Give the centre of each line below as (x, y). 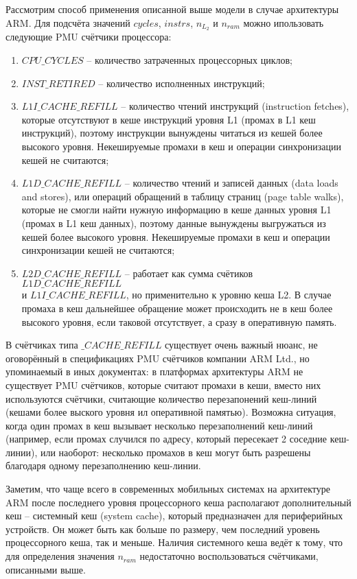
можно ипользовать (284, 22)
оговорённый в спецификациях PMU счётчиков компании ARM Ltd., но (158, 358)
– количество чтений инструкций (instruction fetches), (235, 106)
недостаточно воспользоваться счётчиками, (229, 556)
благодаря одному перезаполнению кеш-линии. (103, 465)
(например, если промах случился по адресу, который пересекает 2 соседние (166, 439)
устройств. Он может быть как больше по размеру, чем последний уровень (163, 529)
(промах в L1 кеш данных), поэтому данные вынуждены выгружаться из (174, 223)
